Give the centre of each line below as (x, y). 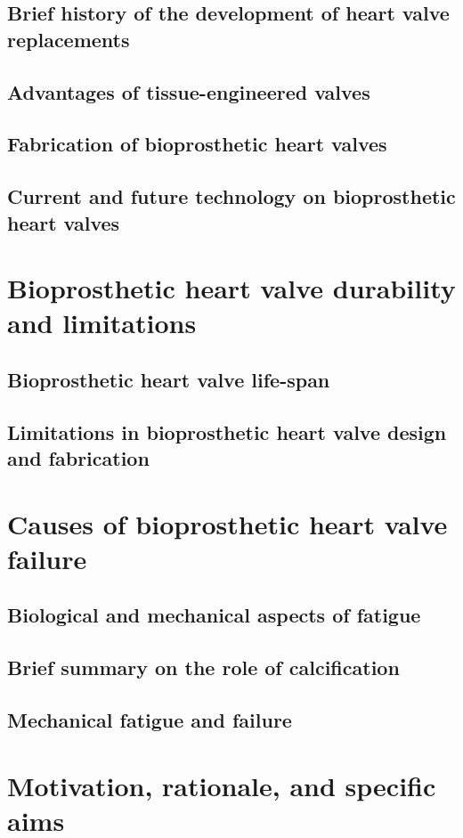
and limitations (102, 323)
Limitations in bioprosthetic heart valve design (227, 431)
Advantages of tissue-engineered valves (189, 91)
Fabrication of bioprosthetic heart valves (197, 144)
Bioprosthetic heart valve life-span (169, 379)
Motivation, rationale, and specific (222, 785)
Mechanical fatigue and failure (150, 719)
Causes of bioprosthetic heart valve (227, 523)
